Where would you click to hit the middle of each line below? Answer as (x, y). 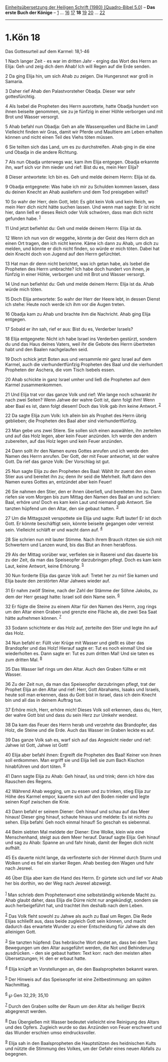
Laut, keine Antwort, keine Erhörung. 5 (44, 566)
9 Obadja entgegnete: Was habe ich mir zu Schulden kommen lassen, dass (82, 186)
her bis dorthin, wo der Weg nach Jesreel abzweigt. (58, 883)
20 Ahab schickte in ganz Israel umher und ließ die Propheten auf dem (78, 379)
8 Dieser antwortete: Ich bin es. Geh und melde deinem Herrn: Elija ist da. (81, 177)
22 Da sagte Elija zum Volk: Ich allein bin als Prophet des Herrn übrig (76, 416)
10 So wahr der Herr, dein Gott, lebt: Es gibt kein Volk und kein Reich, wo (80, 201)
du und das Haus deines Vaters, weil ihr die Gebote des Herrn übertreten (80, 344)
